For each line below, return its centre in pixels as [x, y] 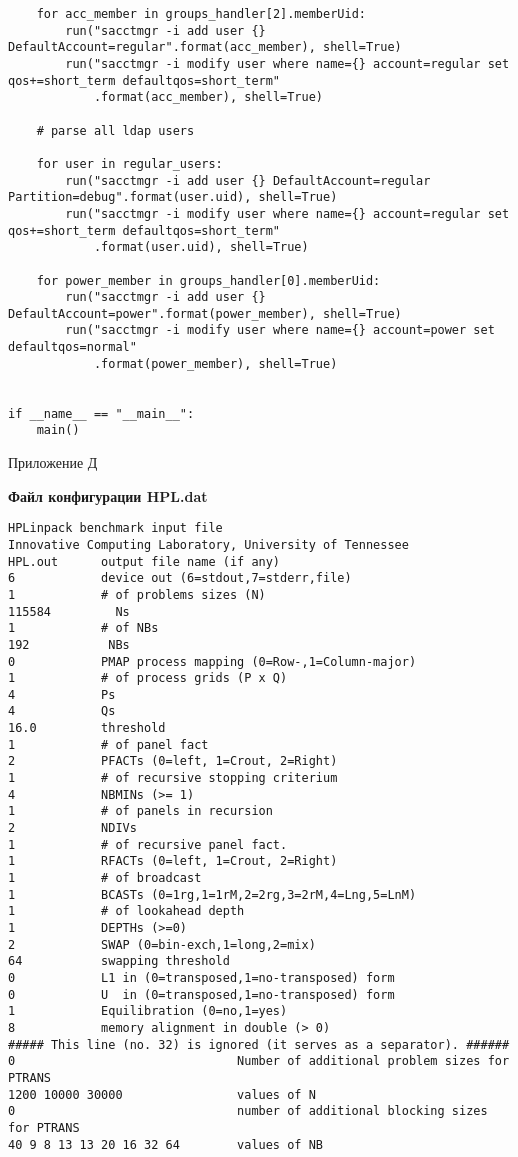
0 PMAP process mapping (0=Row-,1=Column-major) [212, 661]
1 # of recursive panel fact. [148, 844]
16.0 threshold [87, 728]
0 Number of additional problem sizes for [259, 1061]
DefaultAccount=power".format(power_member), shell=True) [205, 313]
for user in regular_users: [129, 163]
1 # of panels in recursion [140, 811]
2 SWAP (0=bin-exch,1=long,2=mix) [162, 944]
